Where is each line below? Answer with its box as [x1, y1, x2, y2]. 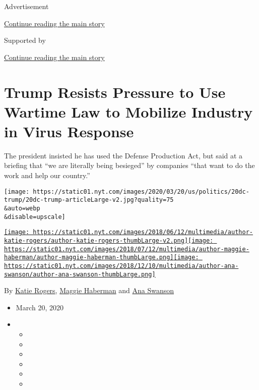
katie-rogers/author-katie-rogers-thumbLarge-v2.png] [4, 237, 188, 244]
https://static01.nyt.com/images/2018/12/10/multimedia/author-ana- [4, 262, 239, 269]
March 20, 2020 [16, 302, 63, 312]
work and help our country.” [4, 170, 90, 181]
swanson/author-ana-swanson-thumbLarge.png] [4, 270, 156, 278]
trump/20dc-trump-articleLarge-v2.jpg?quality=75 [4, 196, 174, 204]
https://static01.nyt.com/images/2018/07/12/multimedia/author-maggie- [4, 245, 249, 253]
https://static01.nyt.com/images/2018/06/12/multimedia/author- [33, 229, 253, 236]
